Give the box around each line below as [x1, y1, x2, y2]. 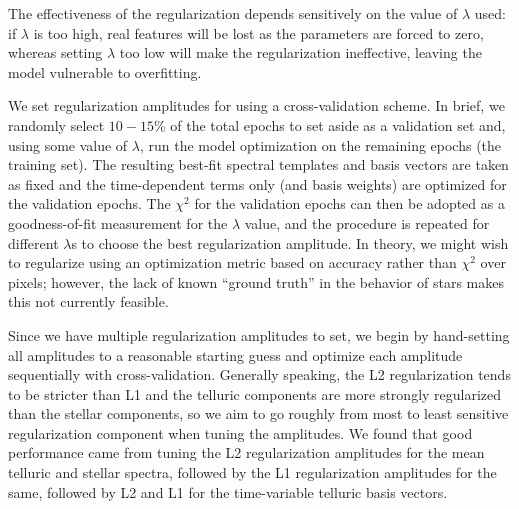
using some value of [8, 134, 128, 155]
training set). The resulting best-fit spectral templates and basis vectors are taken [8, 154, 509, 175]
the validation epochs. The [8, 193, 171, 214]
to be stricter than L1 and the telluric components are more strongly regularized [8, 383, 502, 404]
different [8, 232, 59, 253]
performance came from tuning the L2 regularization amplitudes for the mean [8, 442, 485, 463]
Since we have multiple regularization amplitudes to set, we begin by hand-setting [8, 324, 510, 345]
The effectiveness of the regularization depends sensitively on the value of [8, 3, 458, 23]
